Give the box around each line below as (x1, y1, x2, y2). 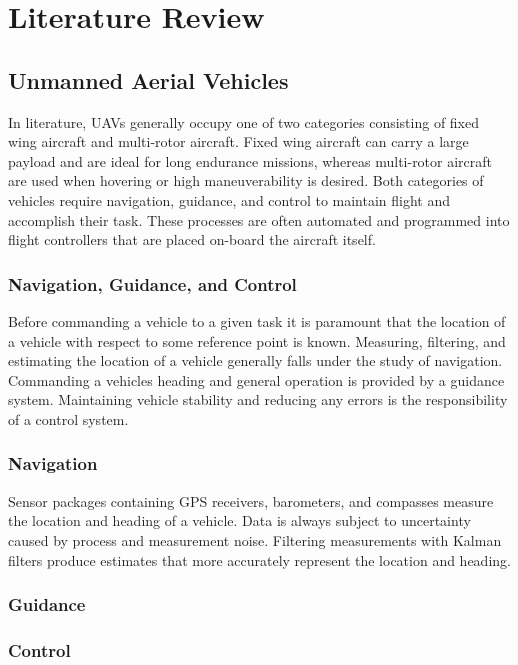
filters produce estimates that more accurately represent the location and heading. (8, 549, 511, 570)
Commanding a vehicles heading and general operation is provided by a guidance (8, 369, 505, 390)
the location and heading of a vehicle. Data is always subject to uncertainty (8, 510, 471, 531)
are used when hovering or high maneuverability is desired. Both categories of (8, 170, 484, 191)
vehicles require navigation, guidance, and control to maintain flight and (8, 189, 451, 210)
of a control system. (8, 408, 129, 429)
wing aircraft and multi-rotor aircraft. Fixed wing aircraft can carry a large (8, 131, 469, 152)
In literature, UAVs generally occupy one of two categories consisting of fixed (8, 111, 480, 132)
